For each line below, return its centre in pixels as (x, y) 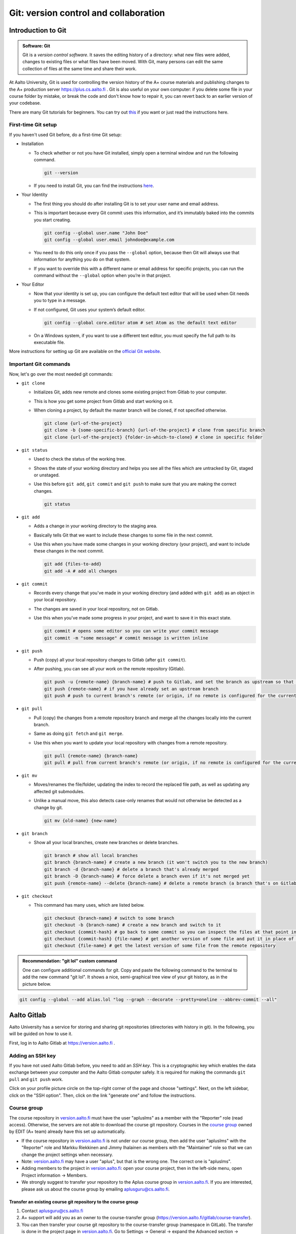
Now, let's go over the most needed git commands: (61, 374)
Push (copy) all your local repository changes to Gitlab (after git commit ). (110, 659)
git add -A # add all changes (81, 571)
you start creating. (53, 220)
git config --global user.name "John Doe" (96, 233)
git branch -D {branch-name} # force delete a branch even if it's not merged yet (147, 876)
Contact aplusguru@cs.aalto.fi (52, 1211)
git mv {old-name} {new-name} (81, 820)
